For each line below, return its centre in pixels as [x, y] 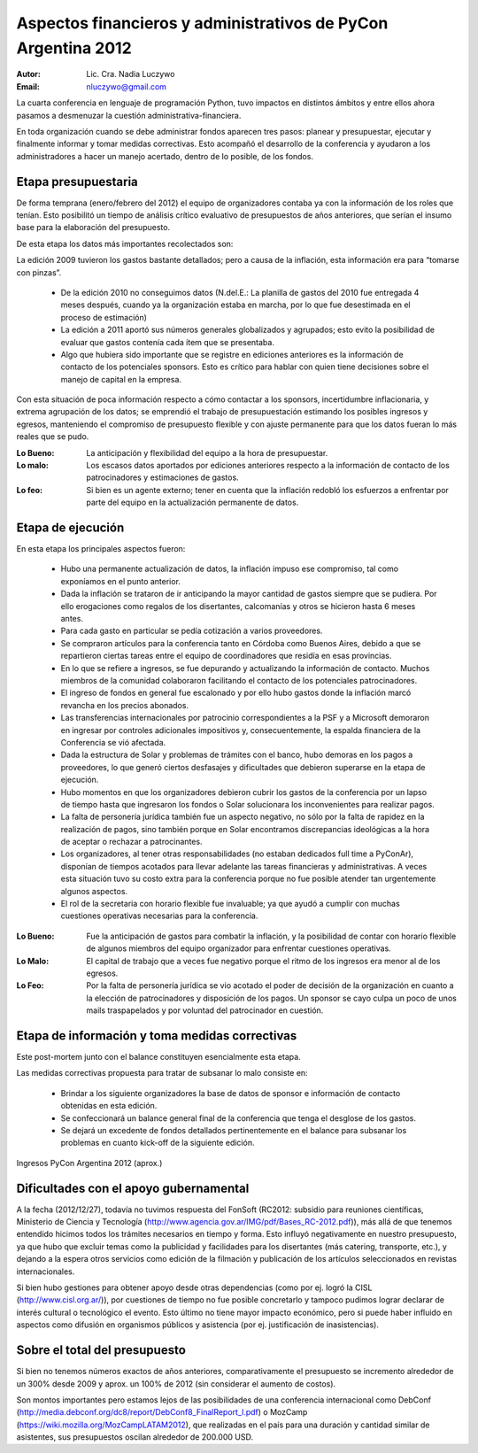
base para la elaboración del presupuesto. [93, 228]
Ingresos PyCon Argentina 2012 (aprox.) [89, 1163]
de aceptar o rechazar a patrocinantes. [131, 842]
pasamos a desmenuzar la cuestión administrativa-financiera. [129, 115]
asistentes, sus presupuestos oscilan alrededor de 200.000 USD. [135, 1437]
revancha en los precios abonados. [125, 705]
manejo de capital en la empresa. [121, 379]
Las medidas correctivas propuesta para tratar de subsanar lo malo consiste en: [162, 1073]
